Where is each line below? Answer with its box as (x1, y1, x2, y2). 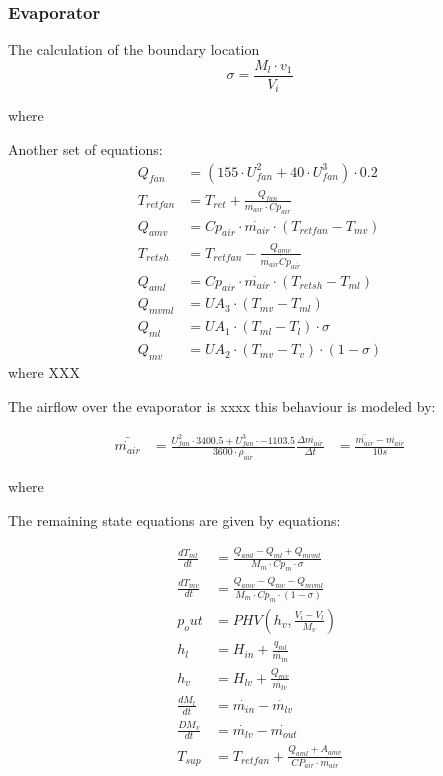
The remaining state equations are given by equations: (8, 509, 341, 530)
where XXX (8, 361, 80, 382)
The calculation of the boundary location (8, 39, 260, 60)
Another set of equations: (8, 138, 163, 159)
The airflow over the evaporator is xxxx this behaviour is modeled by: (8, 395, 436, 416)
